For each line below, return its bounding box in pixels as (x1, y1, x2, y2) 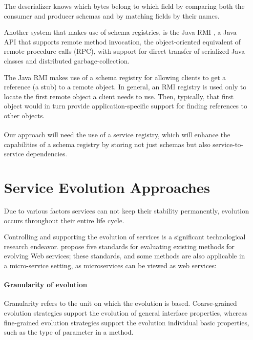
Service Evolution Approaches (4, 177, 210, 197)
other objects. (4, 110, 45, 120)
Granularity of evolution (4, 279, 87, 290)
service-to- (212, 139, 244, 149)
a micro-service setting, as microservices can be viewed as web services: (4, 260, 217, 270)
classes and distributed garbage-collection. (4, 55, 130, 65)
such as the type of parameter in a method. (4, 327, 134, 337)
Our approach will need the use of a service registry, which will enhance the (4, 129, 231, 140)
